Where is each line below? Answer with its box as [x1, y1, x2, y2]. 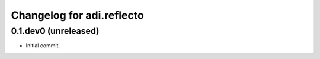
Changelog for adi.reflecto [11, 9, 145, 22]
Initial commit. [25, 42, 60, 49]
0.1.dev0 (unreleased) [11, 26, 100, 36]
